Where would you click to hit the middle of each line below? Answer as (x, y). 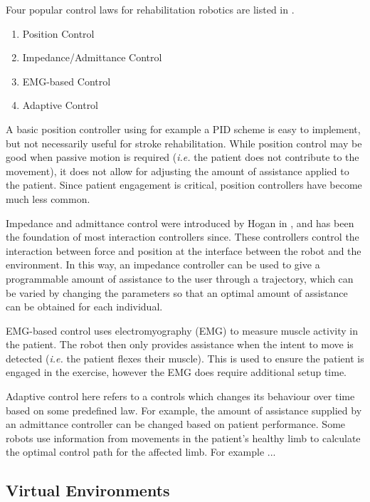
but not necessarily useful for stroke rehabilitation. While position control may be (184, 143)
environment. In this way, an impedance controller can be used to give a (163, 265)
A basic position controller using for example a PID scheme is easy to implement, (183, 129)
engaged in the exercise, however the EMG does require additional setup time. (176, 372)
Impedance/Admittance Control (92, 57)
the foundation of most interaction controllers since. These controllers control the (183, 237)
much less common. (48, 198)
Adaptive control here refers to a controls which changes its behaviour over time (180, 396)
